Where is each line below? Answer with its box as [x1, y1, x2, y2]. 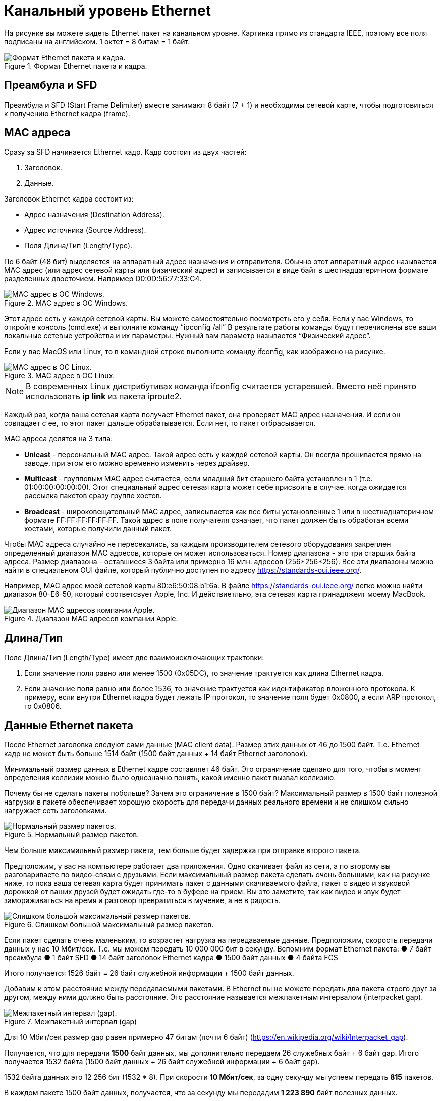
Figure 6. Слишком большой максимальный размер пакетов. [4, 920, 214, 929]
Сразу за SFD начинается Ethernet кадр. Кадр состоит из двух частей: [4, 147, 247, 157]
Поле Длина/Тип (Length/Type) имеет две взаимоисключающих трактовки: [4, 653, 264, 662]
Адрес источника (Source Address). [24, 226, 146, 235]
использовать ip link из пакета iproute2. [26, 391, 182, 402]
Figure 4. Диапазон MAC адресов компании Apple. [4, 614, 178, 623]
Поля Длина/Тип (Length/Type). [24, 241, 133, 251]
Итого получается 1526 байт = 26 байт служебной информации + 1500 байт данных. [4, 969, 294, 978]
